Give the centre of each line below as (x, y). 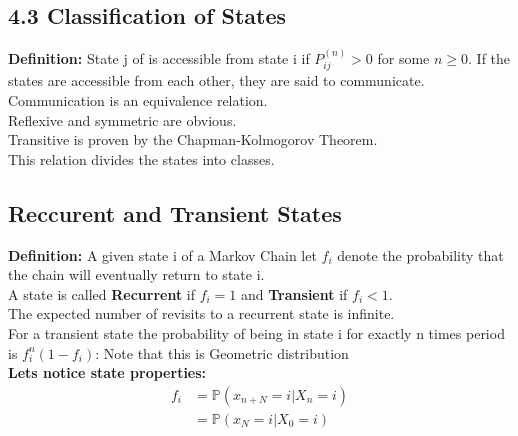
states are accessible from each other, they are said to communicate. (216, 80)
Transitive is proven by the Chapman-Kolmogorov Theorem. (193, 139)
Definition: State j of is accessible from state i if (159, 58)
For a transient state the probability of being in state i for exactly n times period (256, 332)
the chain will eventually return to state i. (136, 274)
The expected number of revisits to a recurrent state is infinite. (201, 313)
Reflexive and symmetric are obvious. (122, 119)
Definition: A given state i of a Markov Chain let (162, 254)
